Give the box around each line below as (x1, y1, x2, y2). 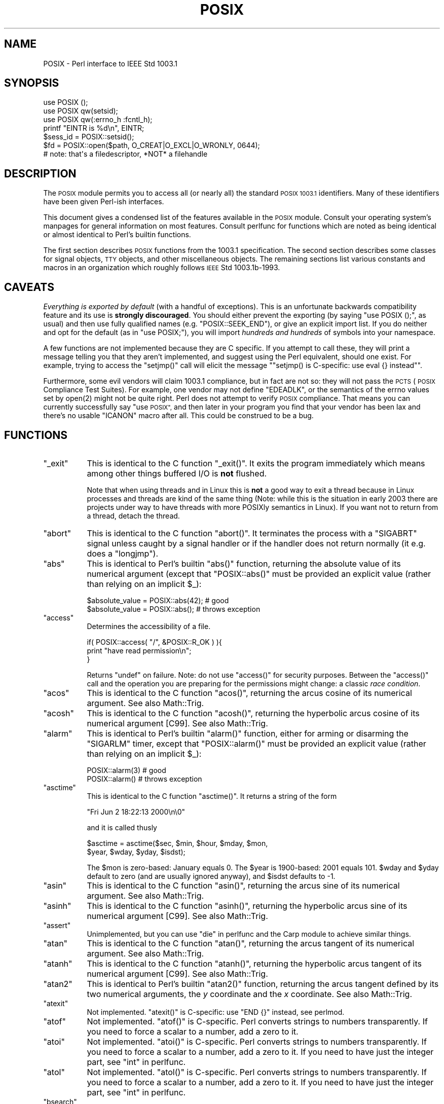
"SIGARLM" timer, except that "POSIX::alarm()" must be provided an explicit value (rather (87, 738, 426, 749)
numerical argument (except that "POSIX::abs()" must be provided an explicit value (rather (87, 568, 431, 579)
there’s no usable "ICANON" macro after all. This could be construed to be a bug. (43, 411, 314, 420)
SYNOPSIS (4, 77, 59, 90)
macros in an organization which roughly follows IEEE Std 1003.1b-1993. (43, 263, 280, 272)
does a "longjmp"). (87, 548, 159, 559)
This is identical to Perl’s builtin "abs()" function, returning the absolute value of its (87, 558, 401, 569)
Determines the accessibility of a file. (87, 621, 211, 631)
